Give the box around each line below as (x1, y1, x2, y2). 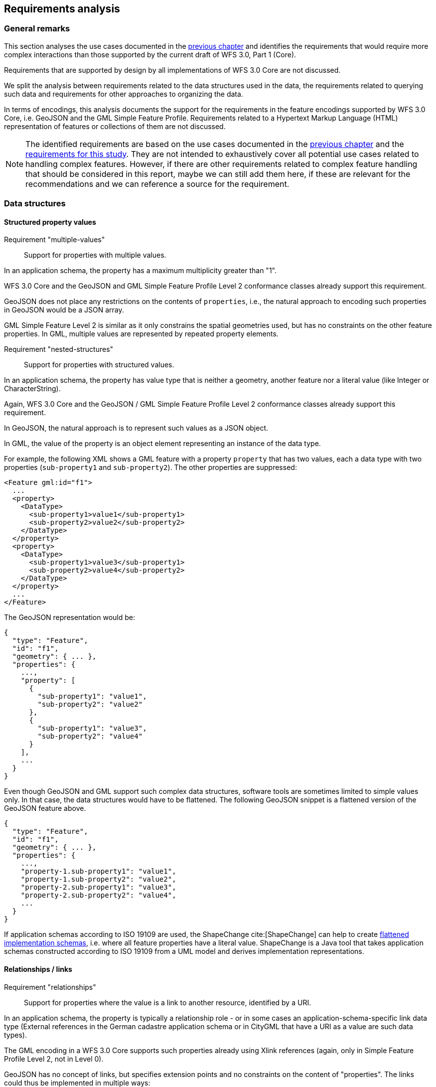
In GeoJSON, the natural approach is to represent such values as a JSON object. (4, 424, 269, 433)
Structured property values (4, 217, 96, 226)
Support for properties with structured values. (24, 360, 174, 369)
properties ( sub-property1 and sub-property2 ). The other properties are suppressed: (4, 463, 297, 472)
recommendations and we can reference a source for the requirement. (25, 178, 290, 189)
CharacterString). (4, 384, 61, 393)
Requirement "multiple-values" (4, 235, 105, 244)
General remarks (4, 23, 70, 34)
